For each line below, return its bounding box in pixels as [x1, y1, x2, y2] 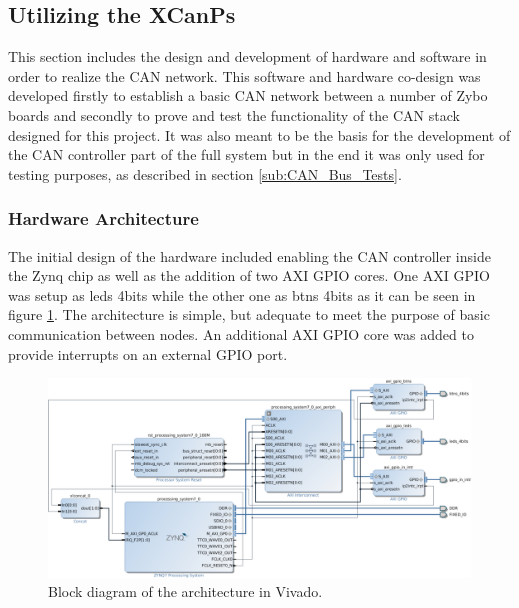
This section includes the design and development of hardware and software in [8, 46, 487, 67]
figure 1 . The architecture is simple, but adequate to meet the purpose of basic [8, 304, 490, 325]
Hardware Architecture [8, 206, 199, 231]
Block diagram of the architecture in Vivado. [48, 581, 323, 602]
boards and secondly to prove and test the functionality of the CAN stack [8, 104, 460, 125]
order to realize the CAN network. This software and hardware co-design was [8, 65, 481, 86]
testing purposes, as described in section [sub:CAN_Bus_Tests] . [8, 163, 402, 184]
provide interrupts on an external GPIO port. [8, 343, 288, 364]
